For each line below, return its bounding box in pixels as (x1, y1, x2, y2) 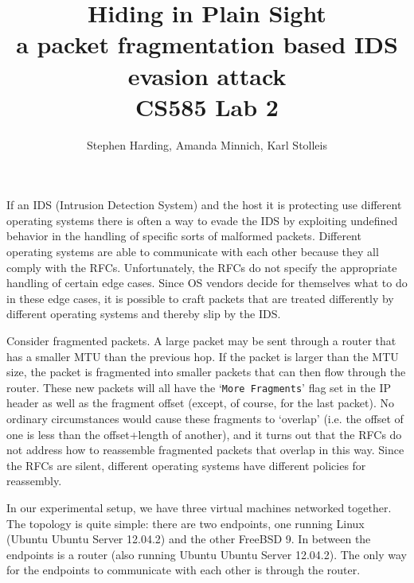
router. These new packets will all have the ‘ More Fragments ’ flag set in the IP (6, 379, 391, 395)
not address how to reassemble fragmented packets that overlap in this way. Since (6, 441, 404, 458)
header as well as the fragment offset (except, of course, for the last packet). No (6, 394, 394, 411)
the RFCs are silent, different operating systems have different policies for (6, 457, 366, 473)
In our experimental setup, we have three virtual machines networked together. (6, 499, 392, 516)
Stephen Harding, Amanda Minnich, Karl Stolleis (87, 136, 327, 153)
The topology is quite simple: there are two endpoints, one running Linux (6, 515, 365, 531)
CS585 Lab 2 (135, 90, 279, 122)
